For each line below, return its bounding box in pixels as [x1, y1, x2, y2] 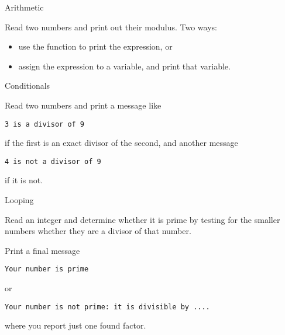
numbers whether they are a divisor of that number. [5, 225, 191, 237]
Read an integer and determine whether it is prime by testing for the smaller [5, 213, 280, 225]
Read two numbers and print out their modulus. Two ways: [5, 20, 217, 33]
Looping [5, 194, 34, 206]
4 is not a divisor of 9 [5, 157, 101, 166]
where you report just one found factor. [5, 319, 146, 331]
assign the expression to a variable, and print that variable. [18, 60, 231, 72]
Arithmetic [5, 1, 44, 13]
